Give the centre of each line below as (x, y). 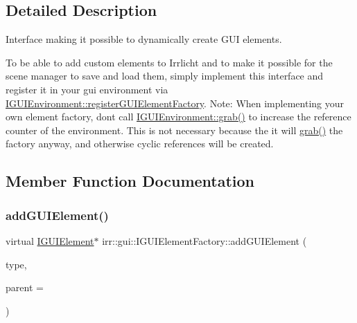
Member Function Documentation (130, 181)
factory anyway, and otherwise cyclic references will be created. (140, 144)
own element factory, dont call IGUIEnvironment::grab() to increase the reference (178, 117)
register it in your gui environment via (87, 89)
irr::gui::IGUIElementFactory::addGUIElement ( (204, 240)
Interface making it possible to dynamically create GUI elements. (144, 39)
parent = (25, 287)
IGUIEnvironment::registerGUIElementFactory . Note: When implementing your (175, 103)
